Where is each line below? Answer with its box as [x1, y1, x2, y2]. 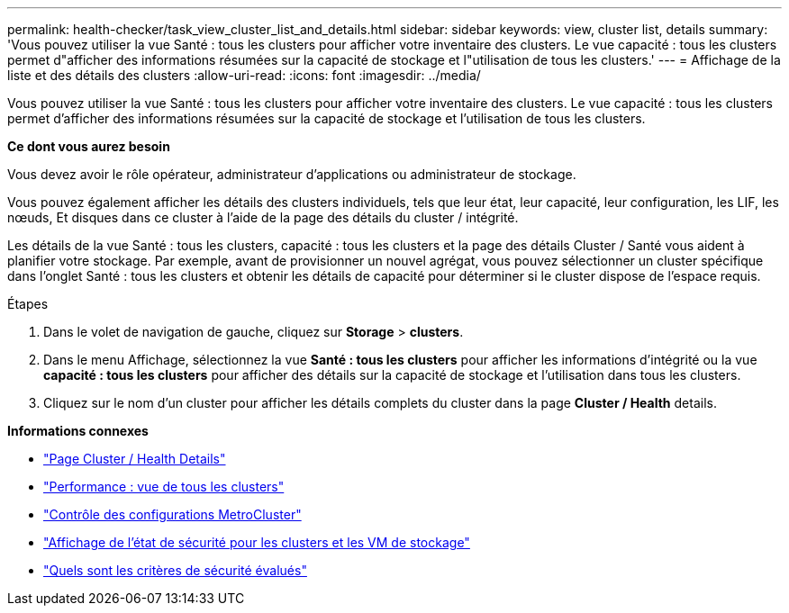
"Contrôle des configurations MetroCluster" [43, 507, 302, 522]
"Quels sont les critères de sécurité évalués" [43, 563, 307, 578]
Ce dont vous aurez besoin [7, 139, 170, 154]
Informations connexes [7, 423, 149, 438]
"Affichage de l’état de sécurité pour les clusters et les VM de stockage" [43, 535, 470, 550]
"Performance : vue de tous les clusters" [43, 479, 285, 494]
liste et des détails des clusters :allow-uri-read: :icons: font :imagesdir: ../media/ [7, 68, 481, 83]
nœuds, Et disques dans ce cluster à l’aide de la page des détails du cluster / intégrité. [7, 210, 519, 225]
